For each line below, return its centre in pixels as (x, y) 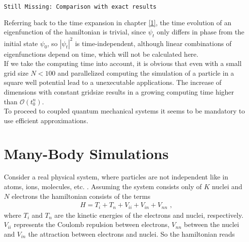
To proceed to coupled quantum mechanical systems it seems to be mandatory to (124, 111)
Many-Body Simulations (86, 153)
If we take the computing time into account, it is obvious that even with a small (123, 63)
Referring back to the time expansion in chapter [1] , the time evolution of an (118, 22)
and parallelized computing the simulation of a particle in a (146, 73)
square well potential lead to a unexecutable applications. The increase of (113, 82)
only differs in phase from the (201, 32)
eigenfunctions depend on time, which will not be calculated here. (101, 54)
